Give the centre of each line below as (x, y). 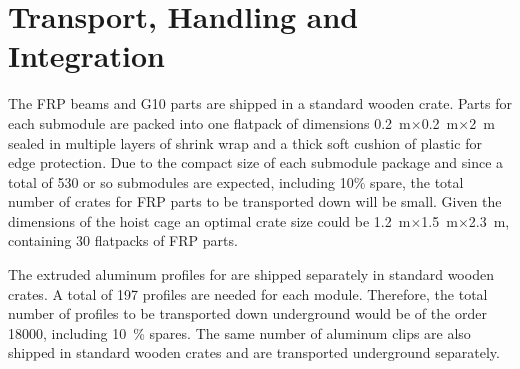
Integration (86, 55)
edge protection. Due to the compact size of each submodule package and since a (256, 162)
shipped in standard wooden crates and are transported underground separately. (254, 352)
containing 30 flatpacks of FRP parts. (123, 240)
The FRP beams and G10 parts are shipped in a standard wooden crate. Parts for (260, 103)
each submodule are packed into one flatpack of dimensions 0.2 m (209, 122)
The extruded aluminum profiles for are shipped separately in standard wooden (251, 274)
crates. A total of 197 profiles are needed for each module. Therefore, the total (248, 293)
